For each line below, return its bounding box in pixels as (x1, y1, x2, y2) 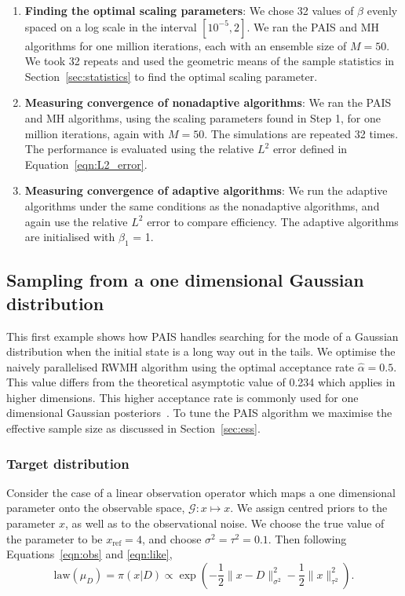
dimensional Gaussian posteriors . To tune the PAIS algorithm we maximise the (6, 404, 392, 421)
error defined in (272, 141, 348, 157)
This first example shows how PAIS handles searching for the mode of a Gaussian (6, 327, 399, 344)
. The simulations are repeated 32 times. (204, 125, 399, 141)
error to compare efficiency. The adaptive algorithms (147, 213, 399, 229)
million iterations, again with (24, 125, 165, 141)
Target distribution (6, 453, 130, 473)
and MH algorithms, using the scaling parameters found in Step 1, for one (24, 109, 381, 126)
